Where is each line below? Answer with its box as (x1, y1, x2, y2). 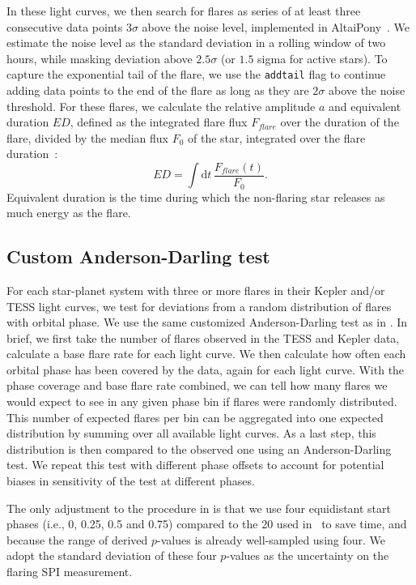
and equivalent (329, 97, 401, 114)
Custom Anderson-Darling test (6, 244, 270, 269)
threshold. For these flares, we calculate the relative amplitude (6, 97, 316, 114)
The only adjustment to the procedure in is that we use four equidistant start (6, 499, 391, 516)
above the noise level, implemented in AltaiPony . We (142, 18, 410, 35)
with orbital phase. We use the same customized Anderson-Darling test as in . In (6, 314, 408, 331)
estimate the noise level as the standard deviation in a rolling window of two (6, 34, 386, 51)
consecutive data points (6, 18, 123, 35)
